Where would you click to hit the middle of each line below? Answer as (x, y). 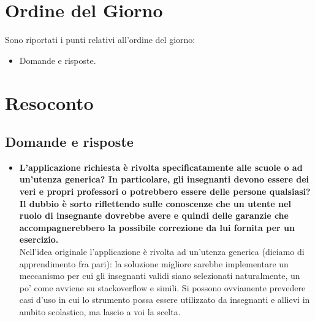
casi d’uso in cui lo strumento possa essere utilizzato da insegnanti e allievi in (165, 300)
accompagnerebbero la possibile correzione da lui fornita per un (157, 227)
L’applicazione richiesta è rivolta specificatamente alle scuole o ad (161, 167)
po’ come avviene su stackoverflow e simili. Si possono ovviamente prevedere (162, 287)
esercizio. (39, 239)
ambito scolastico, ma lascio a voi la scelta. (100, 312)
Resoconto (49, 102)
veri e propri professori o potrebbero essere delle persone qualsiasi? (165, 191)
